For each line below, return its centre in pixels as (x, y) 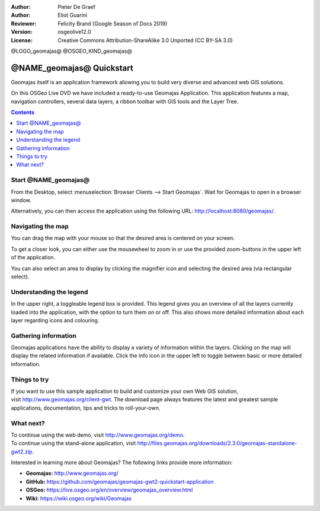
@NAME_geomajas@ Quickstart (72, 68)
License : (22, 40)
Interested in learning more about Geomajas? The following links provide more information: (122, 462)
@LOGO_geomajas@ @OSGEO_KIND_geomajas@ (72, 51)
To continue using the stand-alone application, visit (73, 443)
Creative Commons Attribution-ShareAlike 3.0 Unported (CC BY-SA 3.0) (145, 40)
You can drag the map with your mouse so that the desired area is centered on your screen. (123, 238)
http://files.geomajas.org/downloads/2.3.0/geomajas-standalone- (217, 443)
